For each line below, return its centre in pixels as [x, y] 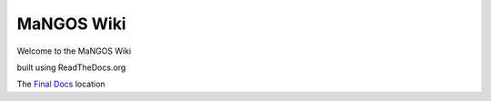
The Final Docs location [61, 84]
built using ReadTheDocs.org [71, 67]
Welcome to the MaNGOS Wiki [74, 51]
